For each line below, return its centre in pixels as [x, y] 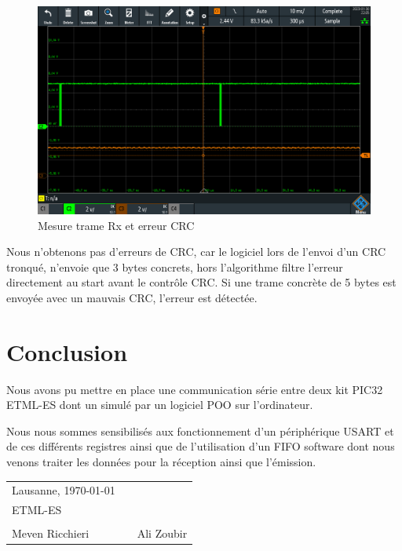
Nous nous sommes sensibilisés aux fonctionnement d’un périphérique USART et [200, 431]
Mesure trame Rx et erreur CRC [116, 225]
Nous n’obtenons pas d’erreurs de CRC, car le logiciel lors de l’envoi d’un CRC [196, 252]
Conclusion [67, 351]
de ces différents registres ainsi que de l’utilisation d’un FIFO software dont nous [201, 446]
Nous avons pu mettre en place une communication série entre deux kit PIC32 [195, 389]
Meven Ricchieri [51, 533]
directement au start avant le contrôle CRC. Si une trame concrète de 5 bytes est [201, 282]
